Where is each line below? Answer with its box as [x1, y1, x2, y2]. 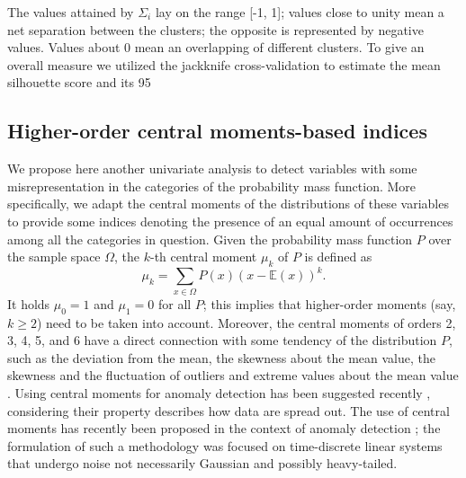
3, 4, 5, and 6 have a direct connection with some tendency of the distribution [7, 331, 437, 350]
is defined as [304, 247, 372, 266]
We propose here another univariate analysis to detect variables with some [7, 159, 417, 178]
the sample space [7, 247, 101, 266]
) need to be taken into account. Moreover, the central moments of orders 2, [36, 313, 456, 332]
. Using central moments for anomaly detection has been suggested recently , [7, 383, 431, 402]
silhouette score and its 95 [7, 73, 151, 92]
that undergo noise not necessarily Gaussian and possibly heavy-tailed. [7, 454, 398, 473]
